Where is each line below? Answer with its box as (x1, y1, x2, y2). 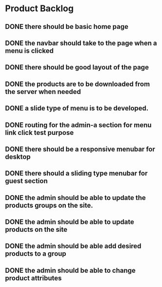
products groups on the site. (5, 201, 94, 209)
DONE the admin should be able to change (5, 266, 136, 274)
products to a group (5, 250, 67, 258)
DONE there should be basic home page (5, 22, 128, 31)
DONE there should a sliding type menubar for (5, 169, 148, 177)
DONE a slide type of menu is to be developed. (5, 104, 149, 112)
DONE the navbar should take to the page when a (5, 39, 157, 47)
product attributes (5, 274, 62, 282)
